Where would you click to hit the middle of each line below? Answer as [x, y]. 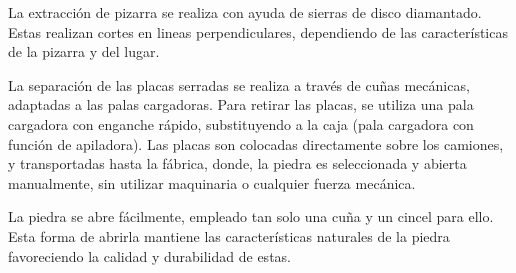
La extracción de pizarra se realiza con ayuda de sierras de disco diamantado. [245, 12]
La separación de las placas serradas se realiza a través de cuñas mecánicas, [239, 84]
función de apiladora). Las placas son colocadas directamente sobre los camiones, [256, 143]
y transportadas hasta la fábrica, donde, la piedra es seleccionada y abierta [237, 163]
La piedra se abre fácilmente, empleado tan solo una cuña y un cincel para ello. [251, 216]
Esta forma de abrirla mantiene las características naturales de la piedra [229, 235]
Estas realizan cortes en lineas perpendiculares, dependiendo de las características [258, 31]
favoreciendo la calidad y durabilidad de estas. [149, 255]
